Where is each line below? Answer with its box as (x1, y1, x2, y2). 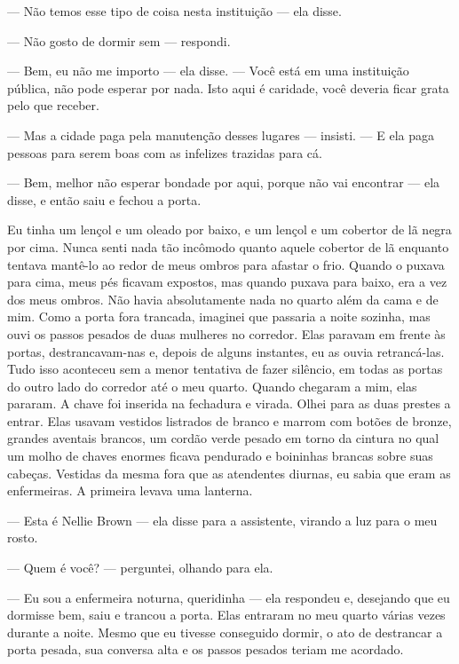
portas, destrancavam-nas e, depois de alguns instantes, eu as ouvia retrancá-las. (7, 342, 445, 360)
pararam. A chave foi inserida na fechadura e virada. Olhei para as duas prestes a (7, 394, 451, 413)
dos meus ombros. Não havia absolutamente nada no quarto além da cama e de (7, 289, 439, 308)
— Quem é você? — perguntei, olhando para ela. (7, 558, 273, 577)
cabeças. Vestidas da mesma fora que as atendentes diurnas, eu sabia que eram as (7, 463, 451, 482)
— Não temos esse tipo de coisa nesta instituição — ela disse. (7, 2, 342, 20)
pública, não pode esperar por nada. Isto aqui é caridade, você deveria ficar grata (7, 78, 449, 97)
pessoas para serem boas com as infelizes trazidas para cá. (7, 143, 322, 162)
